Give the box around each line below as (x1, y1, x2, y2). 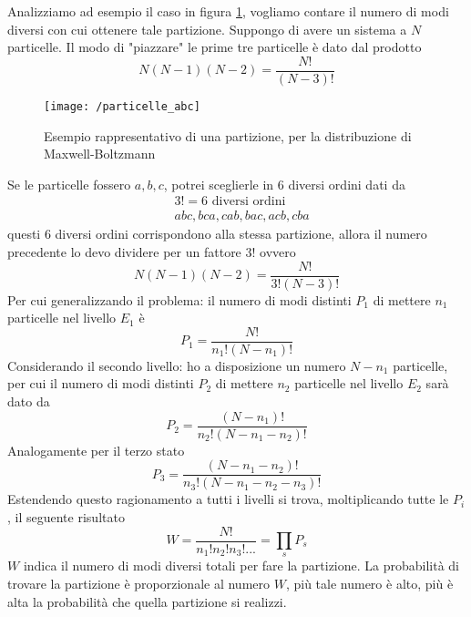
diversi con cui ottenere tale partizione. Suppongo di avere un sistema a (7, 19, 407, 38)
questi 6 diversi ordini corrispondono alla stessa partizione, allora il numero (7, 224, 427, 243)
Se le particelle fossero (7, 174, 131, 193)
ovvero (260, 242, 296, 261)
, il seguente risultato (7, 507, 125, 526)
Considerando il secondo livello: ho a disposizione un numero (7, 355, 346, 375)
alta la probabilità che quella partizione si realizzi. (7, 591, 287, 611)
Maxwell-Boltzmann (44, 144, 156, 163)
